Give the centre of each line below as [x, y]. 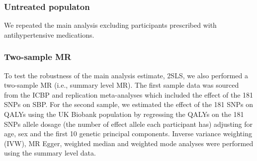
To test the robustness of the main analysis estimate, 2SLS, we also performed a [126, 75]
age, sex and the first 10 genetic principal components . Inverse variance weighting [128, 134]
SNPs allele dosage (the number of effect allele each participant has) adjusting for [128, 124]
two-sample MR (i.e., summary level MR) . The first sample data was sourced [122, 85]
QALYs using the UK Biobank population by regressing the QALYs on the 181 [124, 114]
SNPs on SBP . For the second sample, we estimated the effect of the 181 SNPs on [129, 104]
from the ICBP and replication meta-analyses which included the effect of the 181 [129, 94]
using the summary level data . [50, 153]
